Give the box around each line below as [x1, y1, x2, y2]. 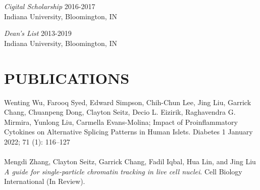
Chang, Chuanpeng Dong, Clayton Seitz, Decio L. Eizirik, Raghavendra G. [4, 107, 236, 117]
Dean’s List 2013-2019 [4, 28, 72, 38]
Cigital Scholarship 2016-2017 [4, 1, 95, 11]
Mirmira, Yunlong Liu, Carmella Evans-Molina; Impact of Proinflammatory [4, 116, 238, 127]
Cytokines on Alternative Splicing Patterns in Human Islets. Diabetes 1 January [4, 126, 253, 137]
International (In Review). [4, 176, 85, 186]
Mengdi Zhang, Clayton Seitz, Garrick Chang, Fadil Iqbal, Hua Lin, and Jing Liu [4, 156, 256, 167]
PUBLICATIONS [4, 67, 130, 88]
